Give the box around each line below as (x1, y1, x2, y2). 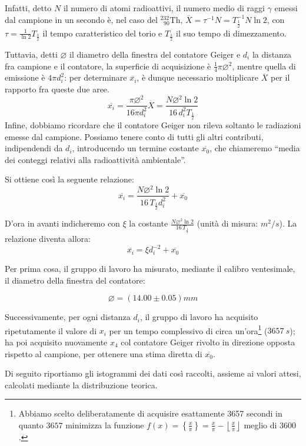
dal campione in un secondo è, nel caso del (5, 13, 158, 25)
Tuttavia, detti (5, 48, 58, 60)
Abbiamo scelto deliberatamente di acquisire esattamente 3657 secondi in (18, 407, 282, 420)
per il (270, 71, 290, 84)
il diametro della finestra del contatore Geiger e (69, 48, 241, 60)
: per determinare (64, 71, 127, 84)
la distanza (252, 48, 292, 60)
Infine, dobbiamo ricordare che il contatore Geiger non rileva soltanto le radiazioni (5, 118, 301, 131)
